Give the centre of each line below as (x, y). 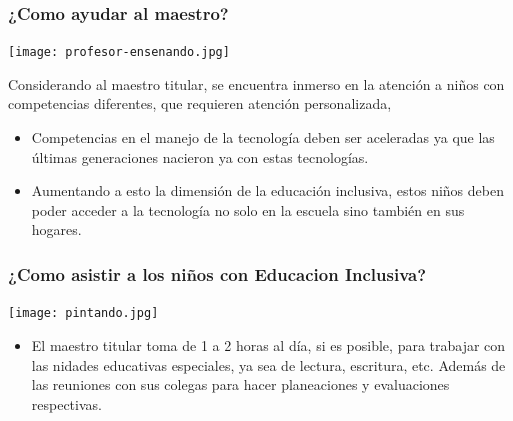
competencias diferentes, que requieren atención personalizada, (200, 103)
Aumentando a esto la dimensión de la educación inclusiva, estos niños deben (267, 190)
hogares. (56, 229)
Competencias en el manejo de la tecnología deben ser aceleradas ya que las (263, 137)
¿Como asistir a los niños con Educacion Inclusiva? (217, 273)
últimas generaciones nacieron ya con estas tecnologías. (200, 156)
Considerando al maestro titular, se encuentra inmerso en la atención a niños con (256, 83)
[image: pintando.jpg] (83, 313)
